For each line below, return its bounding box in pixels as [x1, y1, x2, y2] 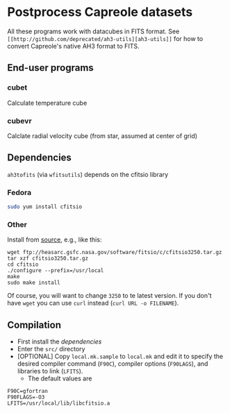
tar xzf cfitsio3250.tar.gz [7, 255, 89, 262]
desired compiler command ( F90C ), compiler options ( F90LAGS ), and [17, 360, 208, 368]
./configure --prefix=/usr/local [7, 267, 104, 274]
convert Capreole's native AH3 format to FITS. [7, 42, 140, 50]
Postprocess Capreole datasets [7, 4, 193, 20]
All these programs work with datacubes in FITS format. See [7, 27, 180, 35]
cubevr [7, 116, 33, 126]
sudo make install [7, 279, 60, 287]
